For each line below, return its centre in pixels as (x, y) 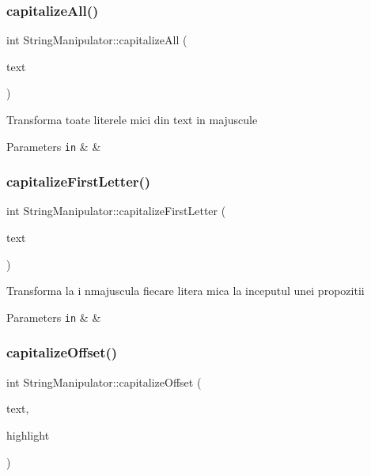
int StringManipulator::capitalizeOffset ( (104, 382)
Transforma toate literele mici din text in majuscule (132, 119)
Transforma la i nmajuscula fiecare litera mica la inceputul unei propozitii (185, 291)
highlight (28, 434)
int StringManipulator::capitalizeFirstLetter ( (116, 211)
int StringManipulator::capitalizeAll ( (97, 40)
